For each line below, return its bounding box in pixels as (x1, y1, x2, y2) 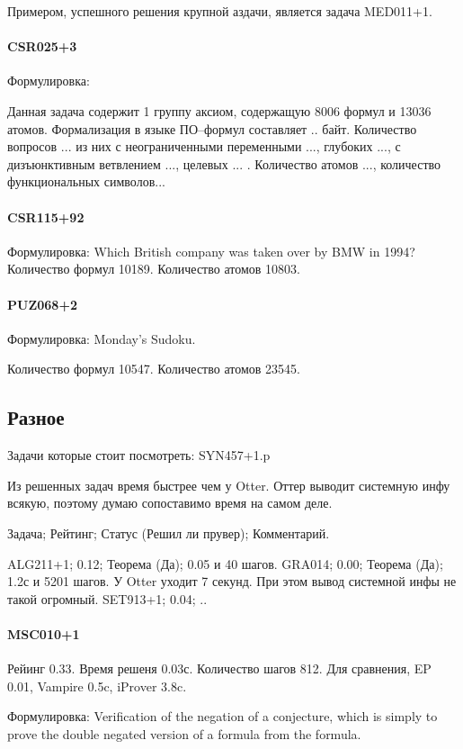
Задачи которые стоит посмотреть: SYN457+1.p (7, 446, 271, 465)
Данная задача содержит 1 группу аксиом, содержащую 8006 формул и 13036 (7, 101, 432, 120)
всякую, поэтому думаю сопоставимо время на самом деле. (7, 493, 333, 512)
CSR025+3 (7, 37, 77, 56)
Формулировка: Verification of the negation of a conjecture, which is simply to (7, 707, 438, 726)
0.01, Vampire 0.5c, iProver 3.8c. (7, 676, 187, 695)
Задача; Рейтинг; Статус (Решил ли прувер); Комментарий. (7, 523, 330, 542)
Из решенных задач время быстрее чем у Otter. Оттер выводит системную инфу (7, 475, 450, 494)
